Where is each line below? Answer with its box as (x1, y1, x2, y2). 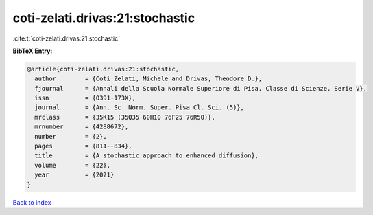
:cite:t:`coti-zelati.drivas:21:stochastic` (12, 34, 120, 43)
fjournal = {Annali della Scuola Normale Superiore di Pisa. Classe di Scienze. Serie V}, (34, 84, 367, 92)
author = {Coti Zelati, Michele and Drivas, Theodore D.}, (34, 75, 263, 82)
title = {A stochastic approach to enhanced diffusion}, (34, 152, 259, 159)
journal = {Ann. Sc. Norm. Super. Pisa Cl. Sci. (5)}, (34, 104, 245, 111)
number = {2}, (34, 133, 108, 140)
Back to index (12, 198, 51, 206)
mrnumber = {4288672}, (34, 123, 129, 131)
